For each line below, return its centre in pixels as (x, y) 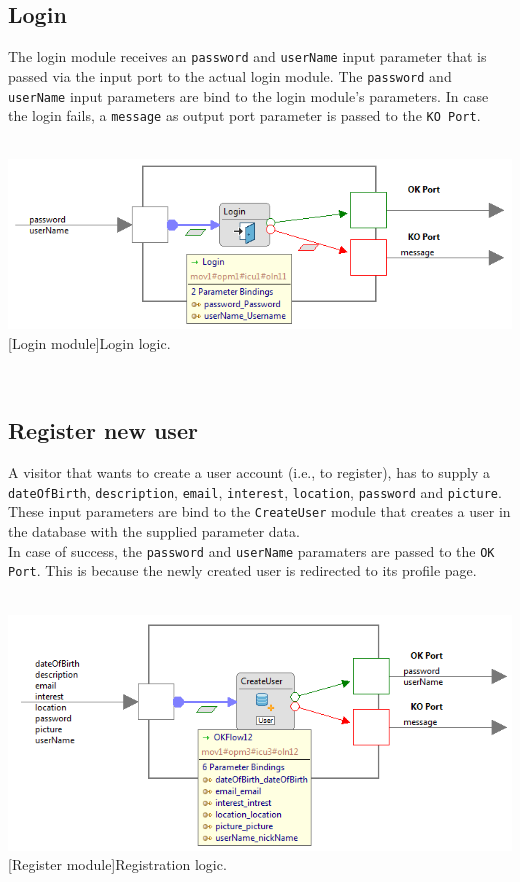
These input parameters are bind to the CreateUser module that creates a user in (259, 511)
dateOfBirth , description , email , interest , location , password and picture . (255, 491)
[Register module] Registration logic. (117, 864)
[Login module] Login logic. (89, 342)
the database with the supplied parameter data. (154, 531)
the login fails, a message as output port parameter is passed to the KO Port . (244, 115)
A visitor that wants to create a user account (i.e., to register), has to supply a (249, 472)
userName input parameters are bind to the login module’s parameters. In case (248, 95)
